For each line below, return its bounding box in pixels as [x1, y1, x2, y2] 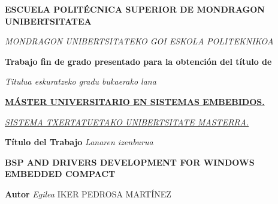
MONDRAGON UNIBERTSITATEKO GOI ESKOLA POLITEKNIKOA [5, 35, 274, 47]
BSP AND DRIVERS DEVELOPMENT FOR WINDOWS [5, 155, 255, 168]
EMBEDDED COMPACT [5, 167, 116, 180]
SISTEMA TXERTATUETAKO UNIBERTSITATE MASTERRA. [5, 115, 249, 128]
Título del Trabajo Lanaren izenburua [5, 136, 153, 148]
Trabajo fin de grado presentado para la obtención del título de [5, 55, 272, 67]
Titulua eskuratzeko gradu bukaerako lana [5, 75, 156, 88]
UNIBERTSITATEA [5, 14, 92, 27]
